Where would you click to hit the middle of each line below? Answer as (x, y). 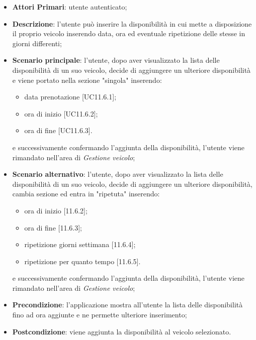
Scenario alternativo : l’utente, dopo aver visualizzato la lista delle (118, 174)
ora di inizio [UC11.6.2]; (61, 113)
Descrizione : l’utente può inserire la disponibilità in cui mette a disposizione (132, 23)
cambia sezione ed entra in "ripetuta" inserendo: (86, 194)
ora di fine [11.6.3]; (53, 227)
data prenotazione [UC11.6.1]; (70, 97)
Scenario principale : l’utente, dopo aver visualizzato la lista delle (116, 60)
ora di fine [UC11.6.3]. (58, 130)
